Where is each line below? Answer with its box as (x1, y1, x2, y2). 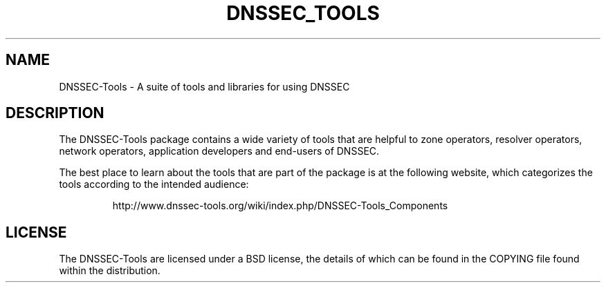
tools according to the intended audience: (59, 178, 249, 191)
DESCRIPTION (6, 104, 104, 122)
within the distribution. (59, 265, 160, 277)
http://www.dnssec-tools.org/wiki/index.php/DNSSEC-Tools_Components (112, 200, 448, 212)
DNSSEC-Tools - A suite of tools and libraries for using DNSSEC (59, 80, 350, 93)
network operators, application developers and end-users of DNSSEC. (59, 145, 380, 157)
